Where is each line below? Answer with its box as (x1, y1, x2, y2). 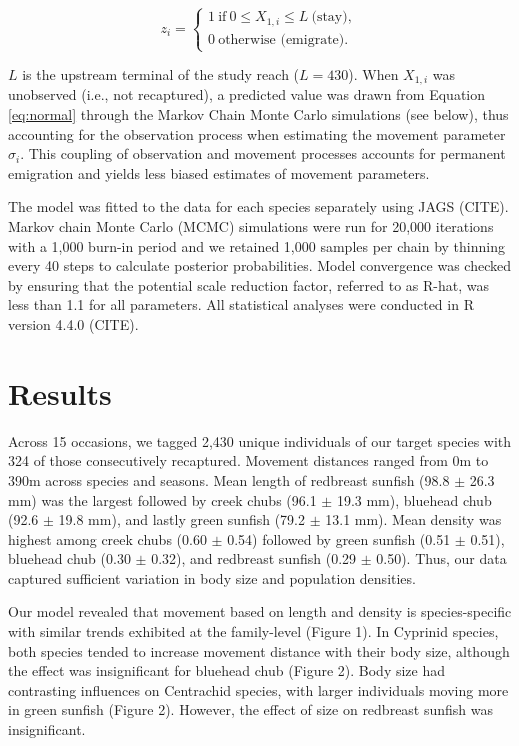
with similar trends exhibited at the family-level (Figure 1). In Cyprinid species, (8, 621, 499, 642)
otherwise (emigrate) (218, 32, 345, 47)
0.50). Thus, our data (376, 548, 507, 569)
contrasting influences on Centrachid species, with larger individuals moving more (8, 679, 509, 700)
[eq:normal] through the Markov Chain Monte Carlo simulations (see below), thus (8, 104, 509, 125)
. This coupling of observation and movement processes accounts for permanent (20, 143, 506, 164)
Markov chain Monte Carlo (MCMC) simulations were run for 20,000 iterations (8, 216, 494, 237)
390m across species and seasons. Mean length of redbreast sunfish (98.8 (8, 469, 450, 490)
